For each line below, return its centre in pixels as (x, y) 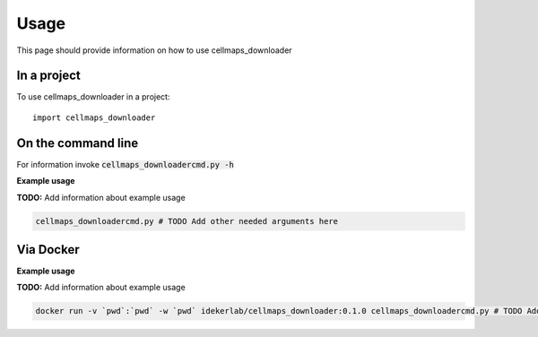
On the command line (78, 143)
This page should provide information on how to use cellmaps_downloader (154, 50)
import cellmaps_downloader (94, 117)
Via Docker (48, 250)
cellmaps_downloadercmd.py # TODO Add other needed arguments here (187, 221)
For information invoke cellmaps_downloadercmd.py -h (126, 164)
